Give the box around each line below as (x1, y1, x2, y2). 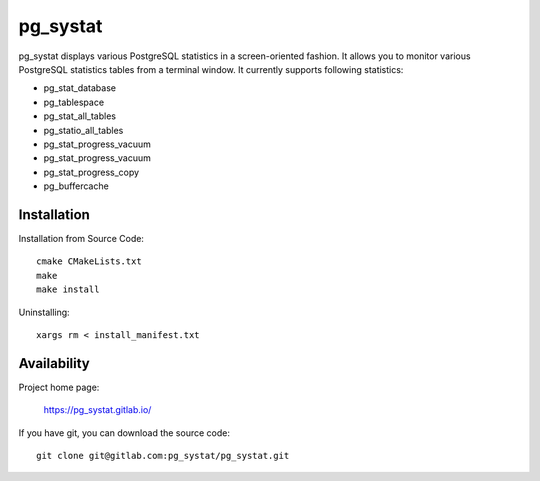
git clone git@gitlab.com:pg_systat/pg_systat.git (36, 450, 290, 461)
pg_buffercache (43, 180, 109, 192)
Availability (18, 355, 90, 372)
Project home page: (18, 381, 100, 393)
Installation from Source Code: (18, 232, 145, 244)
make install (36, 284, 100, 295)
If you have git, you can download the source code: (18, 426, 230, 439)
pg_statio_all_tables (43, 124, 124, 136)
